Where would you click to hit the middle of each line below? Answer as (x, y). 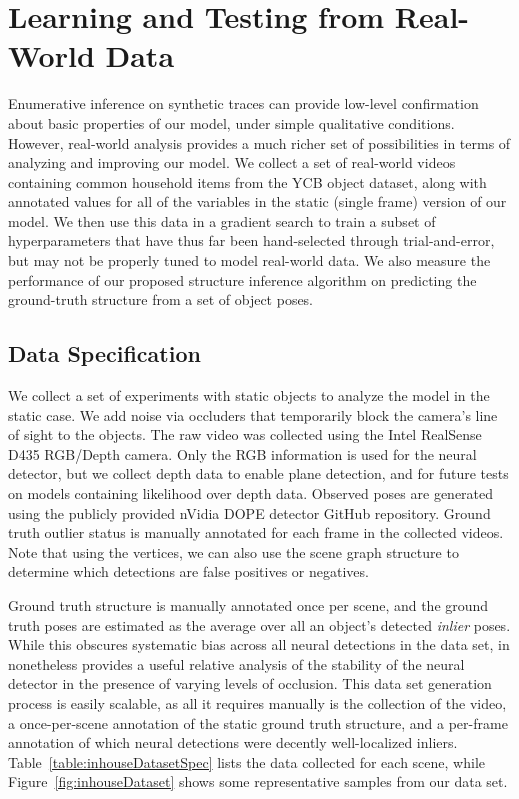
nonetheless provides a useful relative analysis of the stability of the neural (236, 663)
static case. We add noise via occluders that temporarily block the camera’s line (253, 414)
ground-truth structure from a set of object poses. (161, 299)
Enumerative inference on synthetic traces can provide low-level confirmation (243, 103)
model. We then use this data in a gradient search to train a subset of (222, 220)
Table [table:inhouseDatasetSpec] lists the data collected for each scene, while (246, 761)
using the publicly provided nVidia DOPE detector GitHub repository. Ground (249, 512)
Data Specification (104, 353)
